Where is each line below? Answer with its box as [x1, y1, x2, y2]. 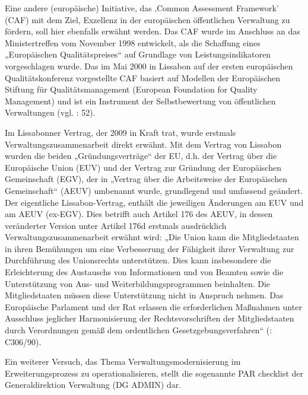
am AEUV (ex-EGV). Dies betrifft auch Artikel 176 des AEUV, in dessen [5, 208, 273, 220]
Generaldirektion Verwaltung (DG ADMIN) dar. [5, 378, 182, 391]
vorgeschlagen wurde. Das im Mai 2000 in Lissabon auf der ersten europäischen [5, 59, 293, 72]
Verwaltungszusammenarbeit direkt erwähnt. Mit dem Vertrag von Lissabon [5, 138, 282, 150]
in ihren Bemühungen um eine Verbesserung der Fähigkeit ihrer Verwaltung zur [5, 242, 294, 254]
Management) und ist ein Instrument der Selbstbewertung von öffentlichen [5, 94, 276, 107]
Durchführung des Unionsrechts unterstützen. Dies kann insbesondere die [5, 254, 271, 266]
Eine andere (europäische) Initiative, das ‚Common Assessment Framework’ [5, 2, 279, 14]
